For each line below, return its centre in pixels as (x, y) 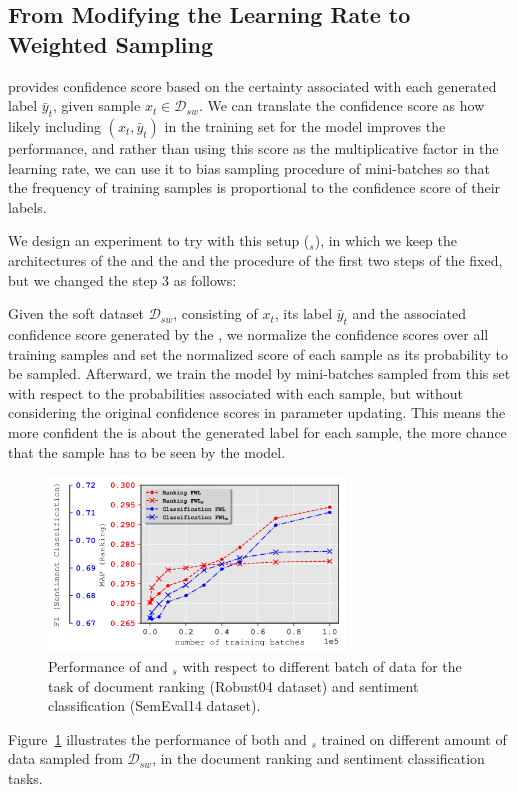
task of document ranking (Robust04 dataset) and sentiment (233, 685)
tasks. (25, 777)
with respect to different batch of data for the (322, 665)
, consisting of (215, 313)
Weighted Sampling (111, 43)
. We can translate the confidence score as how (341, 105)
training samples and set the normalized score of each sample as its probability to (258, 353)
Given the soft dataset (76, 313)
